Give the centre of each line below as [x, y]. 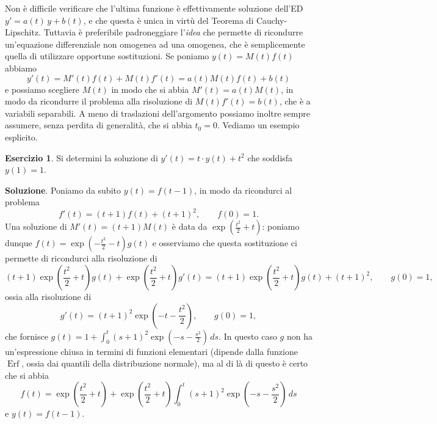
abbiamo [21, 68]
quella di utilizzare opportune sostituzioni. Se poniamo [107, 56]
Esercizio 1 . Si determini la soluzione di [81, 157]
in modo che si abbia [150, 89]
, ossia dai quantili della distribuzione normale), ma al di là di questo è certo [165, 363]
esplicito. [21, 137]
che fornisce [27, 336]
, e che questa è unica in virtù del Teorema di [168, 20]
